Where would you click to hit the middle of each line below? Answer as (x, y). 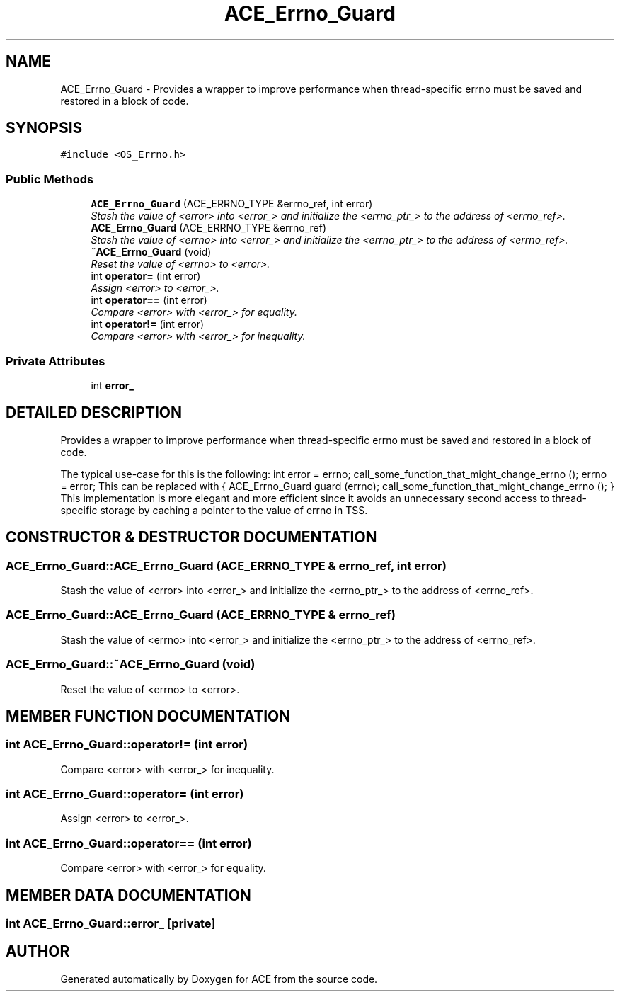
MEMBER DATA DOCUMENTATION (128, 895)
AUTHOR (38, 952)
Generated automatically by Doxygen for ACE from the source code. (219, 979)
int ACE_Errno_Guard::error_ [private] (111, 924)
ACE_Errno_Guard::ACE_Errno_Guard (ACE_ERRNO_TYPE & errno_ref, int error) (226, 565)
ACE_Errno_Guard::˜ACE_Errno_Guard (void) (131, 665)
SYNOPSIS (44, 128)
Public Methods (50, 179)
